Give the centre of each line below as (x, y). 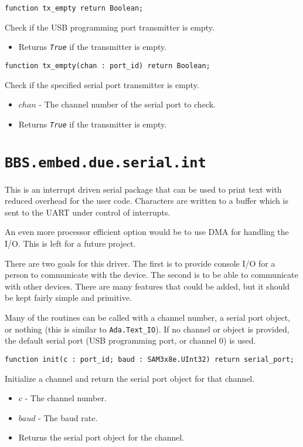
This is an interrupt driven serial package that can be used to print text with (143, 189)
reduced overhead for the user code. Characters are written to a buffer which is (147, 201)
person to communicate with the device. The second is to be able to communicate (151, 275)
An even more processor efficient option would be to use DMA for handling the (147, 232)
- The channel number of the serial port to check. (127, 104)
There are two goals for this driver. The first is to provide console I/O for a (140, 263)
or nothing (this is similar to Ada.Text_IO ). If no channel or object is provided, (147, 329)
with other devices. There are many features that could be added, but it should (147, 286)
